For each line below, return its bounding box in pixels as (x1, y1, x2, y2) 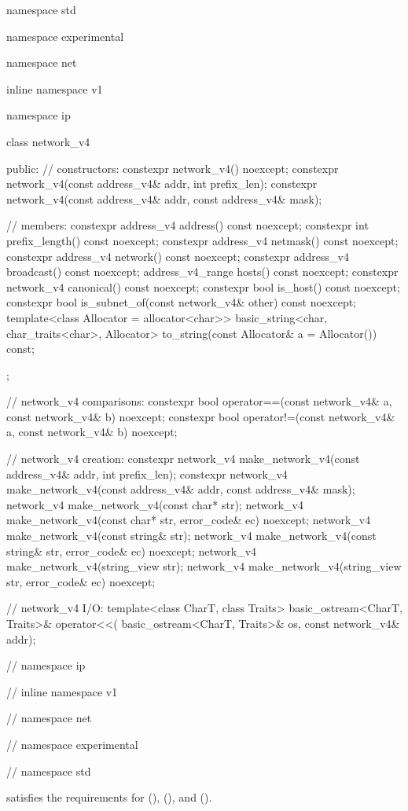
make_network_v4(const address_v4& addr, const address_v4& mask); (6, 481, 355, 497)
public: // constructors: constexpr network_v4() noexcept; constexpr (6, 160, 339, 176)
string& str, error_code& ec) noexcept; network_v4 (6, 542, 257, 559)
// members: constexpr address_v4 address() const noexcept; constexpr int (6, 217, 369, 233)
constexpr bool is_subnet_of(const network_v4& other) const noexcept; (6, 294, 357, 310)
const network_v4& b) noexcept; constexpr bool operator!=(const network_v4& (6, 408, 395, 424)
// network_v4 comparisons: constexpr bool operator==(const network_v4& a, (6, 393, 392, 409)
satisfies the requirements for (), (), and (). (6, 789, 212, 805)
